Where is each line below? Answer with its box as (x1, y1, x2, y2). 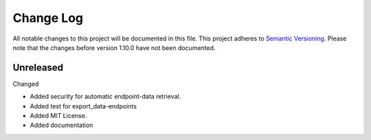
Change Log (12, 10, 84, 25)
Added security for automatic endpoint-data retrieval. (30, 93, 181, 101)
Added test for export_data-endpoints (30, 102, 137, 110)
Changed (12, 80, 39, 88)
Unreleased (12, 62, 64, 73)
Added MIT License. (30, 112, 87, 120)
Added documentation (30, 121, 93, 130)
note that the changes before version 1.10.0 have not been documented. (12, 43, 216, 51)
